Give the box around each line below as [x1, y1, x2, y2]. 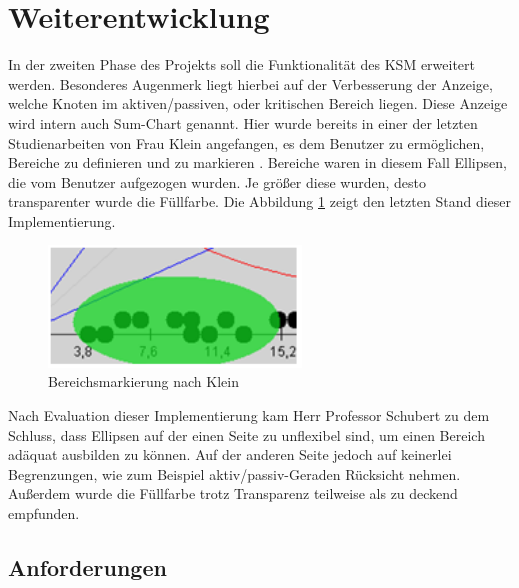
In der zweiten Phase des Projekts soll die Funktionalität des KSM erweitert [8, 54, 476, 75]
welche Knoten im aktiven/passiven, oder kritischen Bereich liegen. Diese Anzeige [8, 93, 508, 114]
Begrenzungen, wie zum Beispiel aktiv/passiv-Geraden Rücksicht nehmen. [8, 463, 461, 484]
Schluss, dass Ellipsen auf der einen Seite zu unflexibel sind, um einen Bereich [8, 424, 485, 445]
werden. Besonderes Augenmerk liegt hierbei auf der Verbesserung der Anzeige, [8, 73, 493, 94]
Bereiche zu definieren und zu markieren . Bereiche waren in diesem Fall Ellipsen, [8, 152, 507, 173]
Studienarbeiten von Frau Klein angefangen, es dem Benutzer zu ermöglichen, [8, 132, 485, 153]
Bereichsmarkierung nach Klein [48, 371, 239, 392]
